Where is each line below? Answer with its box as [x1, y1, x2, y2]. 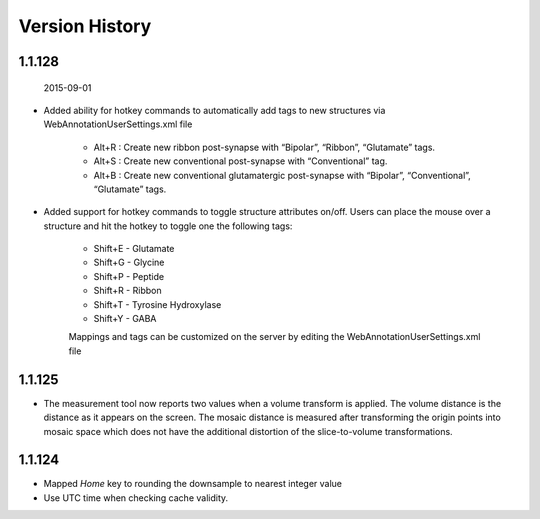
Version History [18, 15, 152, 37]
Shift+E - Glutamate [93, 243, 175, 255]
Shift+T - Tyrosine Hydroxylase [93, 298, 222, 310]
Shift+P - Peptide [93, 270, 165, 282]
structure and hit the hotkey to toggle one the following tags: [43, 220, 293, 232]
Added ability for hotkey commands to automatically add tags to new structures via [43, 104, 386, 116]
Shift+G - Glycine [93, 256, 165, 269]
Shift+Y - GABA [93, 313, 157, 325]
